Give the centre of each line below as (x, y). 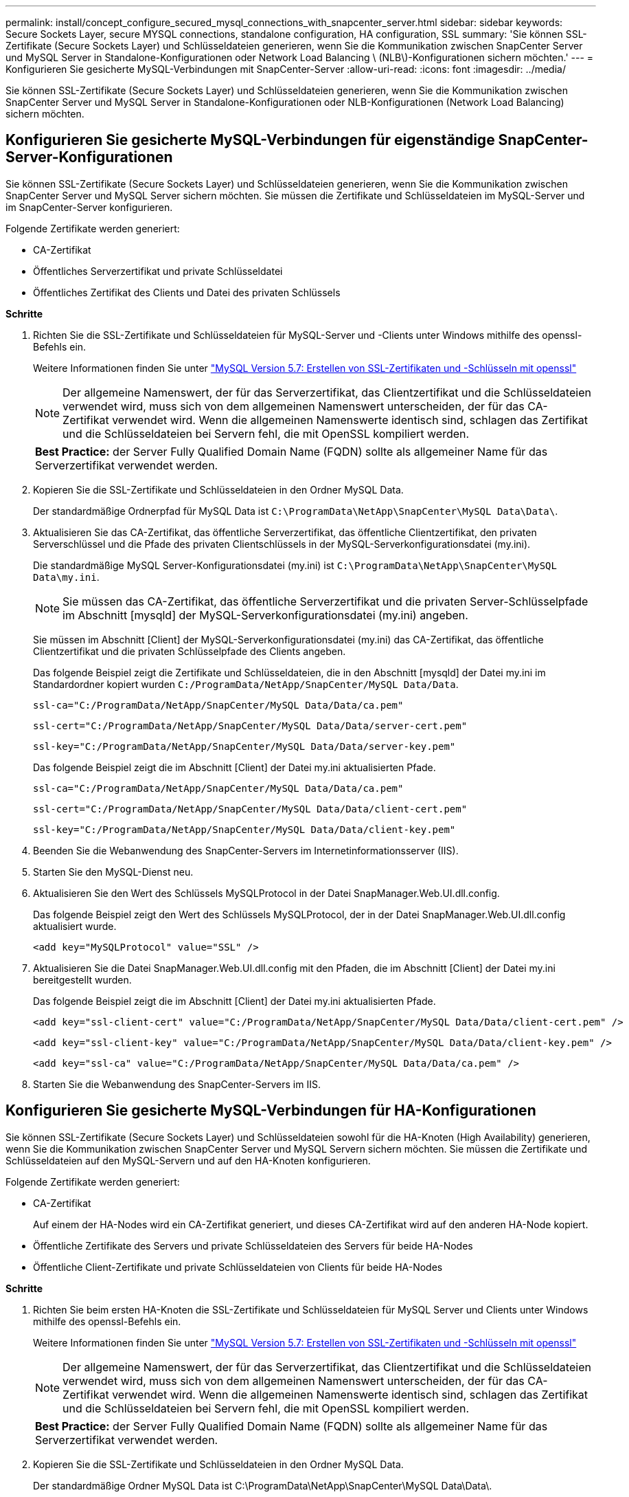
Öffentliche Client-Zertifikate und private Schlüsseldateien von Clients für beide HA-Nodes (238, 1267)
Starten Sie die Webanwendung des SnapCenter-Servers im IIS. (177, 1084)
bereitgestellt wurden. (82, 979)
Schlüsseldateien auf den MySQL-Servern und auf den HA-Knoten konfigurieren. (188, 1160)
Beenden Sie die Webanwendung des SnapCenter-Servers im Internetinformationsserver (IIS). (246, 850)
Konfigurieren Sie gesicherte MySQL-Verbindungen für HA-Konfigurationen (271, 1111)
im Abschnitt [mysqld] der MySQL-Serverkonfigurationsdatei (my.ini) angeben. (265, 615)
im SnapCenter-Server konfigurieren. (89, 207)
